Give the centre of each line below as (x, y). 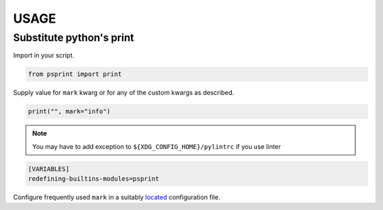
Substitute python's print (74, 38)
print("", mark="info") (70, 111)
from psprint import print (75, 74)
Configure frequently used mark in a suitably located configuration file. (117, 197)
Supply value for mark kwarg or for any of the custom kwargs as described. (123, 93)
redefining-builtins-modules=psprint (94, 179)
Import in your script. (44, 55)
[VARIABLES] (49, 169)
